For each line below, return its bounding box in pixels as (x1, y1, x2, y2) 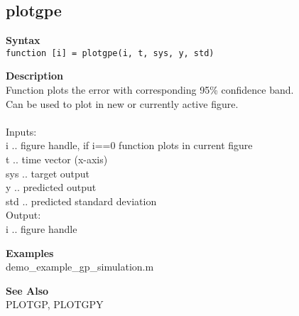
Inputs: (6, 124, 37, 138)
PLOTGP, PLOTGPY (6, 297, 104, 312)
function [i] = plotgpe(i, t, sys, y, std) (6, 48, 214, 58)
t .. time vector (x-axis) (6, 152, 108, 167)
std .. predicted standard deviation (6, 193, 157, 208)
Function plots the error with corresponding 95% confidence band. (6, 82, 294, 97)
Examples (6, 245, 54, 260)
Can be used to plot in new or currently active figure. (6, 96, 239, 111)
